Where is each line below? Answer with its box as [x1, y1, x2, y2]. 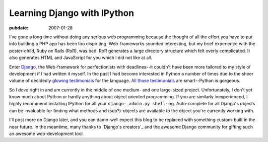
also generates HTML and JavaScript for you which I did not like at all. [9, 55, 152, 61]
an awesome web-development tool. [9, 131, 84, 137]
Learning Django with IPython [9, 7, 134, 18]
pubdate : [9, 25, 29, 31]
